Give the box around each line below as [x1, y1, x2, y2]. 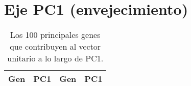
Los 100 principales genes [10, 29, 101, 41]
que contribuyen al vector [10, 40, 101, 53]
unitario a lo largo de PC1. [7, 52, 104, 64]
